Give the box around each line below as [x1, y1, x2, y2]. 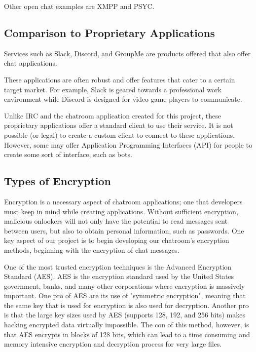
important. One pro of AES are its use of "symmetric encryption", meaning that [4, 290, 246, 301]
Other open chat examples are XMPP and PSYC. [4, 1, 154, 11]
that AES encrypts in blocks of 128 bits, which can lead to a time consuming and [4, 329, 250, 339]
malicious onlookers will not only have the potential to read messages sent [4, 216, 228, 226]
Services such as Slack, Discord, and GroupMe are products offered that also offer [4, 48, 251, 58]
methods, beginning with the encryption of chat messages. [4, 244, 180, 255]
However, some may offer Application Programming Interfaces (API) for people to [4, 139, 253, 150]
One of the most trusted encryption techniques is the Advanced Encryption [4, 261, 232, 272]
